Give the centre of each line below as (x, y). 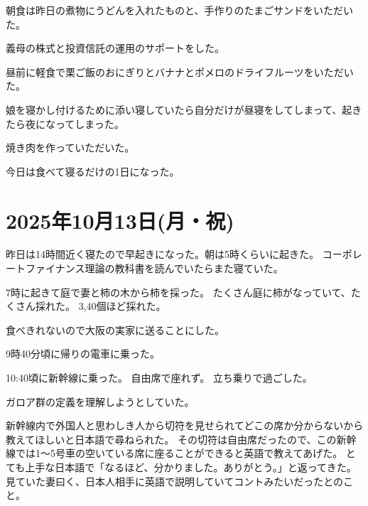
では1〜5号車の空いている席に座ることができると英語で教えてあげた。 (179, 453)
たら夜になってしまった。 (65, 123)
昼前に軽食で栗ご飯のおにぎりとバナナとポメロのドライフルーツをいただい (180, 71)
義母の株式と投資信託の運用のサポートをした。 (115, 48)
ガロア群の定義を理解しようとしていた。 (100, 401)
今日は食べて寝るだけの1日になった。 (93, 171)
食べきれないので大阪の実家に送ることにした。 (115, 329)
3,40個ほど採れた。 (122, 306)
